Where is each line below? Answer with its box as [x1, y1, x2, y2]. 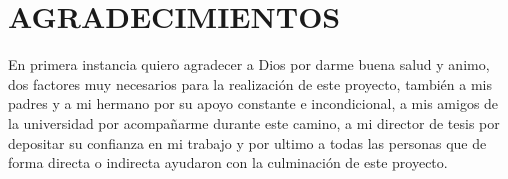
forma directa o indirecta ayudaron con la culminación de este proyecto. [8, 152, 448, 173]
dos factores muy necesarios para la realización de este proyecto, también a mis [8, 73, 492, 94]
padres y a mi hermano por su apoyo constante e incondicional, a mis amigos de [8, 93, 499, 114]
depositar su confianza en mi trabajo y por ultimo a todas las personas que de [8, 132, 487, 153]
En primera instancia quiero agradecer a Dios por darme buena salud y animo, [8, 54, 490, 75]
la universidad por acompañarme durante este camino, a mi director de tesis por [8, 112, 500, 133]
